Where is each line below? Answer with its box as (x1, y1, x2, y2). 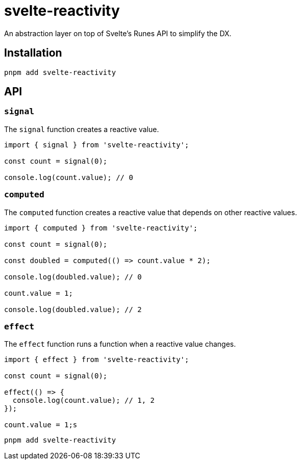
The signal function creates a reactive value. (4, 124, 159, 134)
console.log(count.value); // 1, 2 (12, 396, 155, 405)
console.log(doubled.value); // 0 (4, 272, 142, 281)
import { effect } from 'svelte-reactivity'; (4, 355, 189, 364)
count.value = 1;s (4, 421, 78, 429)
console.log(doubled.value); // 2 (4, 305, 142, 314)
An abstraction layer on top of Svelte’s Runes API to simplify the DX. (4, 29, 232, 38)
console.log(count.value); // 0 (4, 173, 133, 182)
